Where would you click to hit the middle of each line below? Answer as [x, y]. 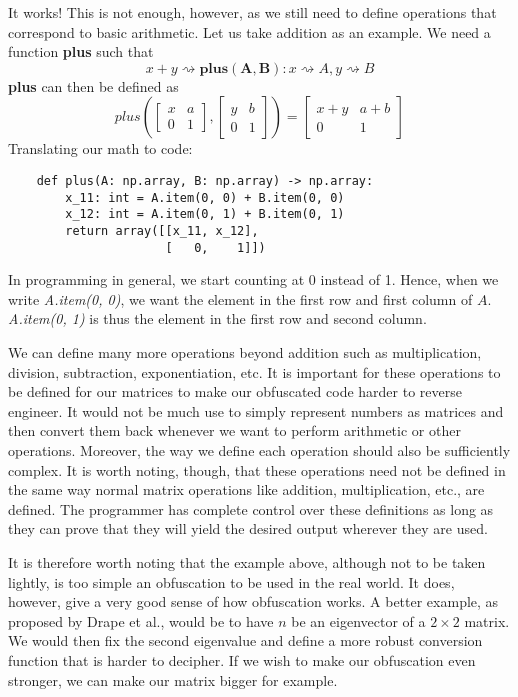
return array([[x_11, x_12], [162, 230]
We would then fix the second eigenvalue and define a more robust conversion [245, 640]
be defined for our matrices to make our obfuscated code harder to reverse [235, 391]
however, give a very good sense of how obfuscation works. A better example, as [253, 601]
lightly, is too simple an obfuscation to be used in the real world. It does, [231, 581]
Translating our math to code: [100, 148]
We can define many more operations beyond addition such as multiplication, [245, 352]
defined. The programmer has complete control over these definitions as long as [251, 508]
